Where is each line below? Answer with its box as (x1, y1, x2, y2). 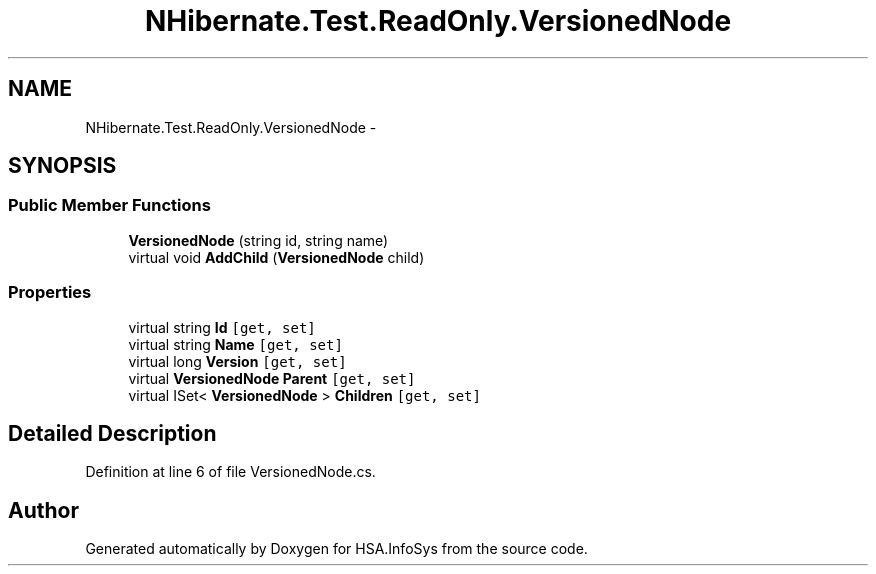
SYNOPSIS (8, 153, 117, 179)
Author (8, 497, 79, 523)
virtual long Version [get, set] (128, 352, 347, 370)
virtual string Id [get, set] (128, 318, 316, 336)
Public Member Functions (8, 195, 211, 216)
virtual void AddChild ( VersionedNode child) (128, 248, 425, 266)
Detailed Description (8, 420, 217, 446)
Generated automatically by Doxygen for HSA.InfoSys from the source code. (85, 540, 588, 558)
